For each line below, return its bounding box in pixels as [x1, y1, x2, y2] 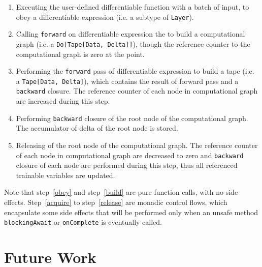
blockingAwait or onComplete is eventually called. [4, 217, 162, 227]
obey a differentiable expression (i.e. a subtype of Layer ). [16, 11, 194, 22]
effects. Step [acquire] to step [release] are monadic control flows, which [4, 197, 227, 207]
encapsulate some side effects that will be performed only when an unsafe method [4, 206, 258, 217]
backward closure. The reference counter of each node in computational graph [16, 85, 258, 96]
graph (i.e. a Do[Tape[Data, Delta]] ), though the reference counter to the [16, 38, 250, 49]
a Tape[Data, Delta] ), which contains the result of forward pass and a [16, 75, 239, 86]
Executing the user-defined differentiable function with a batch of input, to [16, 2, 249, 12]
